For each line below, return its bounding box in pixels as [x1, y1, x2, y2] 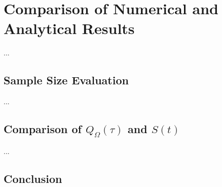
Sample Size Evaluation [4, 72, 129, 88]
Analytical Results [4, 18, 135, 39]
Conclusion [4, 170, 62, 186]
